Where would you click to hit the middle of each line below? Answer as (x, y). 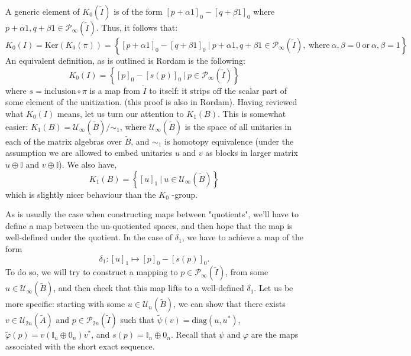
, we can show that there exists (229, 304)
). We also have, (88, 164)
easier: (17, 126)
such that (137, 320)
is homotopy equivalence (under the (229, 141)
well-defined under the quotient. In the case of (89, 237)
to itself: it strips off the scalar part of (218, 90)
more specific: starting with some (65, 304)
